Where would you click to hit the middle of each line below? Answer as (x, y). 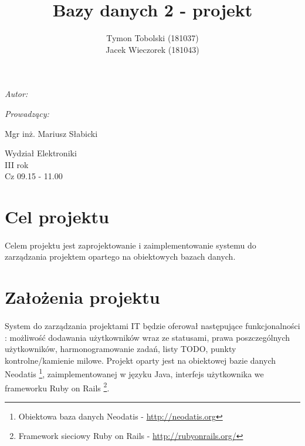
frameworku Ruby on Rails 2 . (57, 387)
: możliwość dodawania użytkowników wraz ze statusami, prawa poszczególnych (148, 337)
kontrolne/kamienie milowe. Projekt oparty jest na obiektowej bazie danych (140, 360)
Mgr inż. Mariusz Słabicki (51, 133)
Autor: (16, 94)
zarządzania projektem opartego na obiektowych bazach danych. (120, 256)
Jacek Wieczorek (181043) (152, 49)
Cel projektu (57, 217)
